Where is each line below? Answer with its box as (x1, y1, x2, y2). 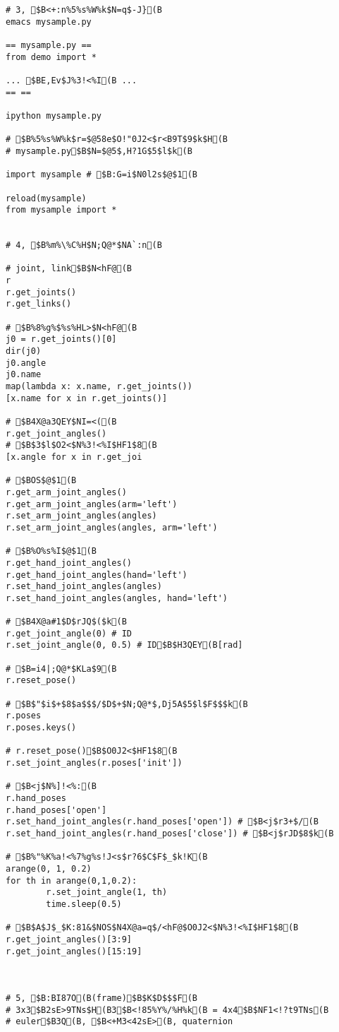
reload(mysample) (6, 193, 87, 203)
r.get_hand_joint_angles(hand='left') (6, 569, 187, 580)
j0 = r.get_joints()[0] (6, 334, 117, 345)
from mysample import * (6, 205, 117, 215)
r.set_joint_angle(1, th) (46, 887, 168, 898)
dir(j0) (6, 346, 42, 357)
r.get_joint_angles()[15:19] (6, 946, 142, 956)
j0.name (6, 369, 42, 380)
